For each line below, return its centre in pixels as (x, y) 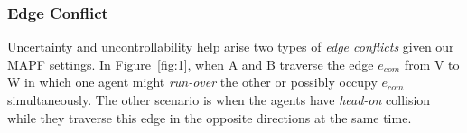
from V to (432, 64)
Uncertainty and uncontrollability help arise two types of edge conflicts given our (231, 47)
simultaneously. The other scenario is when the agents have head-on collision (219, 100)
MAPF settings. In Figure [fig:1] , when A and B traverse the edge (191, 64)
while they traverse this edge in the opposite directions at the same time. (210, 117)
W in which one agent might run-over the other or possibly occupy (192, 82)
